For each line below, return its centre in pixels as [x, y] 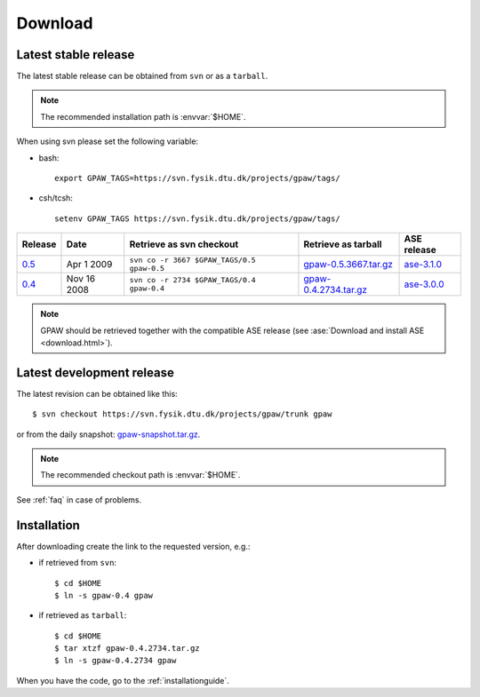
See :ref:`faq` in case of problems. [79, 499]
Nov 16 [81, 279]
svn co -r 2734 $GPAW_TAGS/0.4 [193, 280]
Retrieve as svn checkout [184, 244]
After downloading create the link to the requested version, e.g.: [133, 546]
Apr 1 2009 [89, 265]
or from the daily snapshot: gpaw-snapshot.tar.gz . [108, 434]
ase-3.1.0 [423, 265]
